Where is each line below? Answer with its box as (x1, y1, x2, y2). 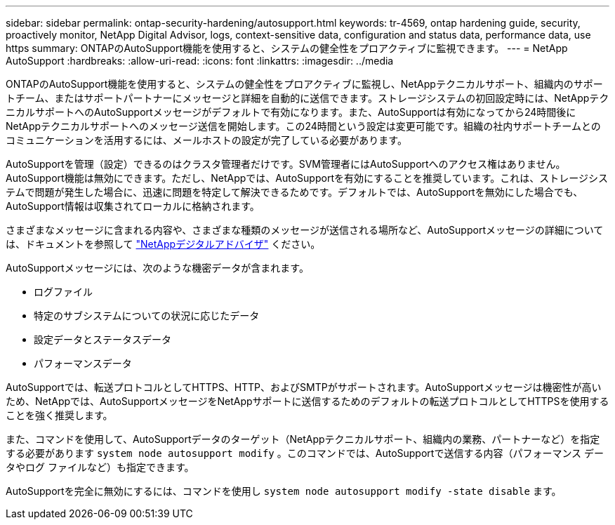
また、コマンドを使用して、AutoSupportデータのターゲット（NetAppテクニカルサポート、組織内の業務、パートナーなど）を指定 (6, 433, 600, 445)
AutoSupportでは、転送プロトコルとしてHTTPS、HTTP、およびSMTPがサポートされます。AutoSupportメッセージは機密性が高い (6, 381, 602, 393)
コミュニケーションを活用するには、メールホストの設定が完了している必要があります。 (6, 134, 407, 146)
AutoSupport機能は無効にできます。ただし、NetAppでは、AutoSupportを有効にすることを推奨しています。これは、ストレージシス (6, 172, 609, 184)
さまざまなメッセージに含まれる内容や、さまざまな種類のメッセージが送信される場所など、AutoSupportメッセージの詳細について (6, 224, 604, 236)
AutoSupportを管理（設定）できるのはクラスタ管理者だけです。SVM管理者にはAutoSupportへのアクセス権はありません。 (6, 158, 566, 170)
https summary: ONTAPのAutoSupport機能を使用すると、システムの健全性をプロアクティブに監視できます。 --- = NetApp (6, 42, 568, 54)
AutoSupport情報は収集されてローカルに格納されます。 (6, 200, 260, 212)
